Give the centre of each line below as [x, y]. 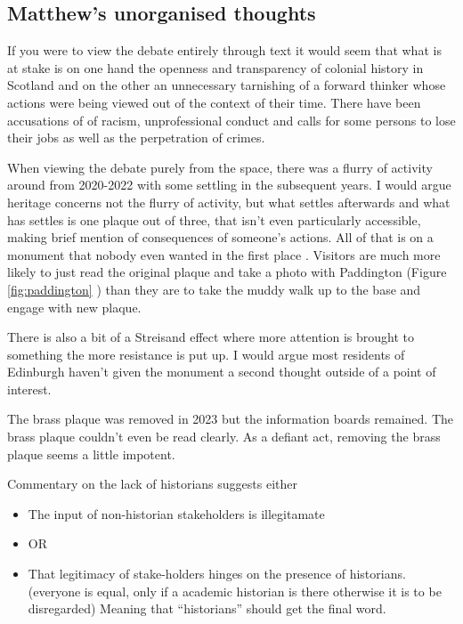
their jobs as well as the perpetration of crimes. [136, 138]
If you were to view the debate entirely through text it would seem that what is [224, 50]
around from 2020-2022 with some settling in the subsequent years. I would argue [229, 185]
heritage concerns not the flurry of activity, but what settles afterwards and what [229, 202]
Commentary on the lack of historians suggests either [152, 484]
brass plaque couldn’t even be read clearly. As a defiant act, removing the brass [224, 437]
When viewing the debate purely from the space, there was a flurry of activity [220, 167]
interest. [29, 389]
